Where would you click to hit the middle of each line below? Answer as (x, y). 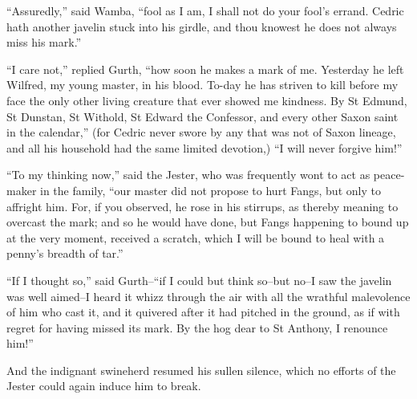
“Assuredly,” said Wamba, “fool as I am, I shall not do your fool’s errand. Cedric (205, 10)
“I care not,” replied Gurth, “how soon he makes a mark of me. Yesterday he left (205, 69)
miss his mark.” (44, 42)
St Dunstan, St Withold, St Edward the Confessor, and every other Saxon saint (202, 116)
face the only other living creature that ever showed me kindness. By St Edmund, (207, 100)
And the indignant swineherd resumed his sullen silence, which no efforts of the (201, 370)
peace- (389, 175)
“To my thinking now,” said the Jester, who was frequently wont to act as (188, 175)
